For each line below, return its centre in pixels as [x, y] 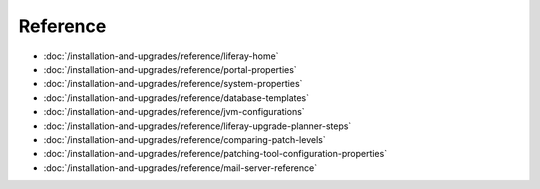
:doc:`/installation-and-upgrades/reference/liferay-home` [161, 56]
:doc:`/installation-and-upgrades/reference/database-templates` [176, 97]
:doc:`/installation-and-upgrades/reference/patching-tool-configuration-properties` [215, 154]
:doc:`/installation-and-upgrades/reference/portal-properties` [170, 69]
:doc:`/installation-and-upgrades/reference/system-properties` [173, 84]
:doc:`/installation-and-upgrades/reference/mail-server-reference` [180, 167]
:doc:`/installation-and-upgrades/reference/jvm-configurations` [174, 112]
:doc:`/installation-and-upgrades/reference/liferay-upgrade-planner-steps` [197, 126]
